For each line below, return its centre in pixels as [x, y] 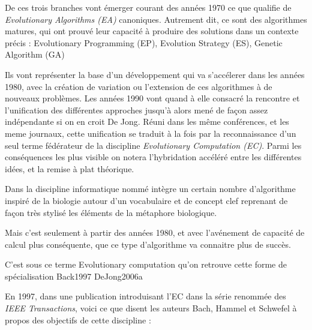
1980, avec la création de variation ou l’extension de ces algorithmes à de [139, 86]
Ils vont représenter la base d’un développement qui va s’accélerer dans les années [155, 74]
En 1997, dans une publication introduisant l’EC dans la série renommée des [145, 296]
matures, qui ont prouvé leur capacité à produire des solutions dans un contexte [152, 31]
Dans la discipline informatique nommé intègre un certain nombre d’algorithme [150, 189]
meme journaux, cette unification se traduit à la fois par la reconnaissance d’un [151, 133]
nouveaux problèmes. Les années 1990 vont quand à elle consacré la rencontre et [152, 98]
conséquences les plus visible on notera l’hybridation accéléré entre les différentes [153, 157]
